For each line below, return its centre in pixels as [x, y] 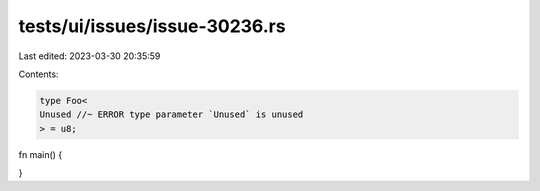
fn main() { [40, 154]
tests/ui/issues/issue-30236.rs [152, 26]
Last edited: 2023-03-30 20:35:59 [89, 56]
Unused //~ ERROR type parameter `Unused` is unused [171, 114]
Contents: [38, 74]
